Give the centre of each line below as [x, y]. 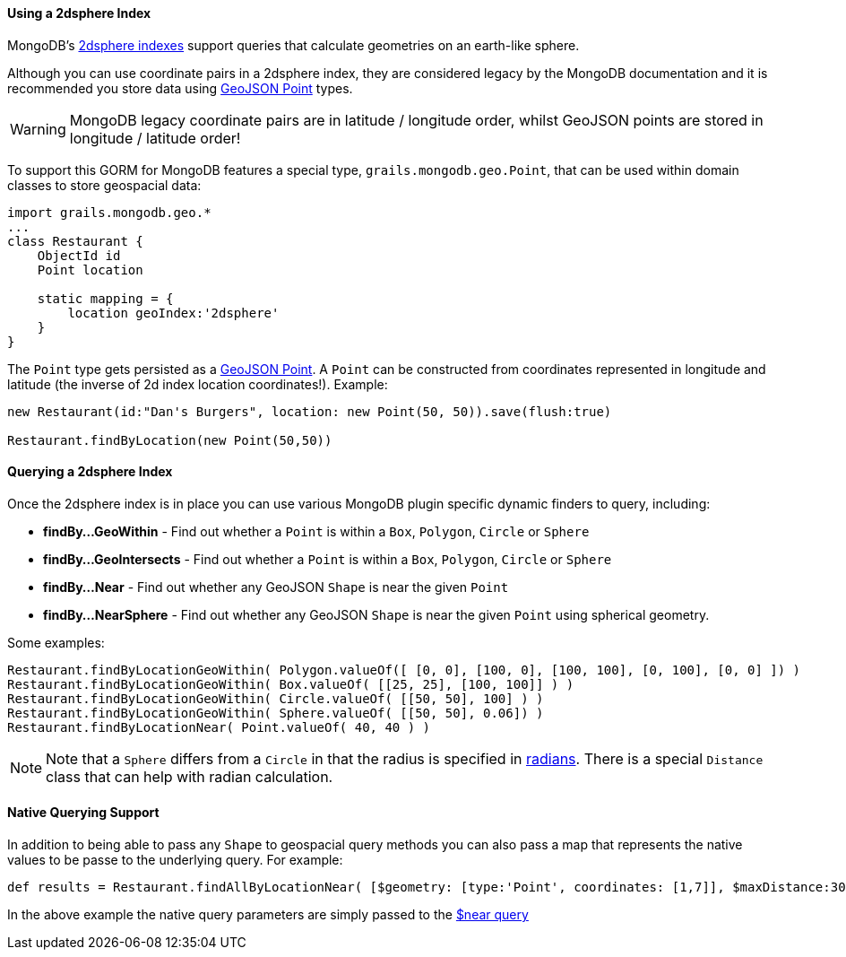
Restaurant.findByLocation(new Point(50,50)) [170, 440]
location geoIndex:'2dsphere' [173, 313]
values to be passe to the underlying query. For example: [175, 860]
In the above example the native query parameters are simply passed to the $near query [268, 915]
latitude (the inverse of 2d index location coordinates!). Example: [198, 384]
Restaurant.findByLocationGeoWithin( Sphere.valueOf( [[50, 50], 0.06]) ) [276, 713]
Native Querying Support [83, 813]
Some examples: [56, 642]
